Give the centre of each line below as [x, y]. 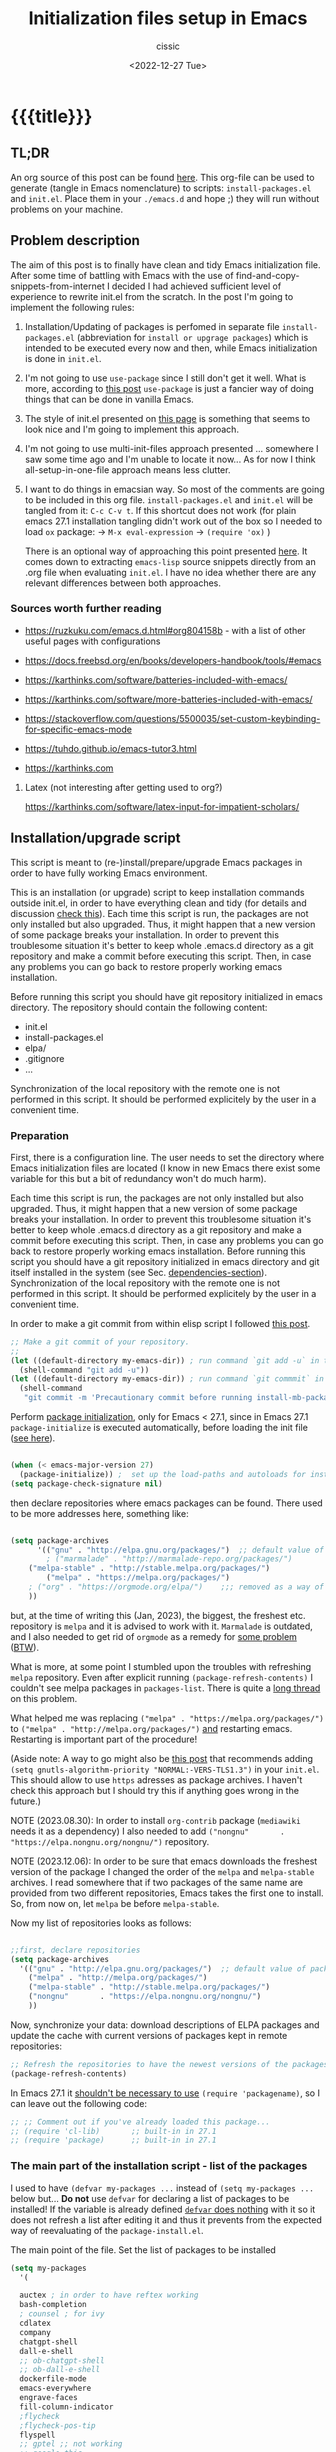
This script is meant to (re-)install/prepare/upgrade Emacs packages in [156, 862]
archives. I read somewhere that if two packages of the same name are [156, 1882]
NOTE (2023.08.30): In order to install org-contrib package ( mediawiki [156, 1820]
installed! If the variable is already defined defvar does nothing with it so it [163, 2209]
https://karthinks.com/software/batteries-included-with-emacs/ [156, 679]
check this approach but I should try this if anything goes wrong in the [155, 1790]
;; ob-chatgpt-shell [62, 2360]
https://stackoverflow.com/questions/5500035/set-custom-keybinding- [172, 718]
